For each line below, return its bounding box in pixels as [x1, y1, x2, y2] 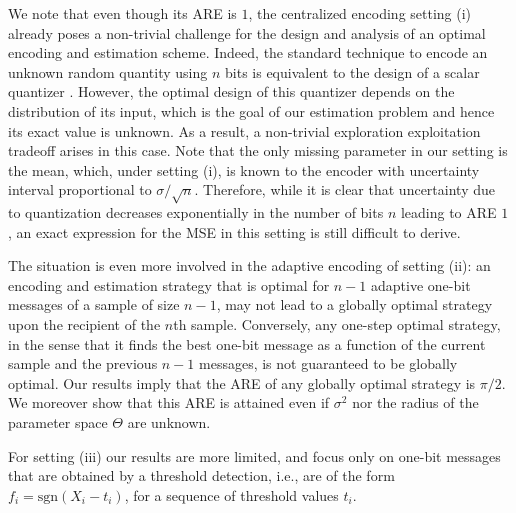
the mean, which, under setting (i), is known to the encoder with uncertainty [8, 159, 480, 180]
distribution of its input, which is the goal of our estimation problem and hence [8, 100, 495, 121]
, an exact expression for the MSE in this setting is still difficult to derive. [8, 221, 461, 242]
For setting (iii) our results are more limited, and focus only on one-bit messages [8, 445, 501, 466]
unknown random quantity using [8, 61, 208, 82]
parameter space [8, 412, 108, 433]
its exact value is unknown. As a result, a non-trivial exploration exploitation [8, 120, 481, 141]
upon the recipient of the [8, 314, 161, 335]
